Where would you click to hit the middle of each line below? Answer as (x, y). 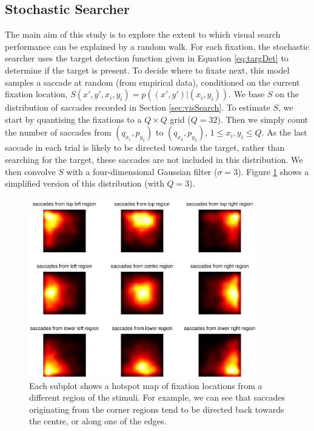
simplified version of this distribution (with (85, 183)
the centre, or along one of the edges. (98, 421)
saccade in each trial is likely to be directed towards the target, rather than (145, 147)
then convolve (30, 171)
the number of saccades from (58, 132)
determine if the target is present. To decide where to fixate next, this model (147, 70)
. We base (247, 94)
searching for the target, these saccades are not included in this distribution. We (154, 159)
